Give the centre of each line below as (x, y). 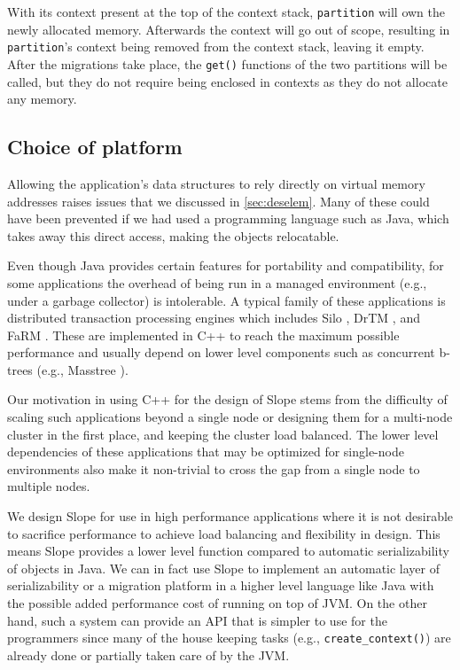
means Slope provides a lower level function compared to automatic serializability (228, 551)
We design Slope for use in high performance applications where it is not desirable (230, 516)
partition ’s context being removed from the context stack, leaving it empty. (216, 47)
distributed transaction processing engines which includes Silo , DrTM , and (214, 318)
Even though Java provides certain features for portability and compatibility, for (226, 265)
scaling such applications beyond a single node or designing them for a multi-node (230, 417)
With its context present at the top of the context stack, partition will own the (226, 12)
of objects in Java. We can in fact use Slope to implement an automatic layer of (224, 568)
